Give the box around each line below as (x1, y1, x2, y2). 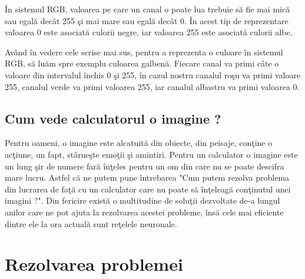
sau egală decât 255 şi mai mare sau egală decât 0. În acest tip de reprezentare (5, 14, 289, 26)
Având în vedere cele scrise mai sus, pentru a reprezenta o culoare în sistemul (5, 45, 283, 58)
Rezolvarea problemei (5, 252, 183, 276)
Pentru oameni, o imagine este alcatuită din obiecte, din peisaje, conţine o (5, 137, 273, 149)
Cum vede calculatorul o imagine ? (5, 109, 221, 127)
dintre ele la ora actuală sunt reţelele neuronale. (5, 217, 177, 230)
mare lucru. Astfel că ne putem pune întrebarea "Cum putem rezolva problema (5, 171, 290, 184)
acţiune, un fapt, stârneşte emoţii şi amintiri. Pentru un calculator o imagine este (5, 148, 298, 160)
